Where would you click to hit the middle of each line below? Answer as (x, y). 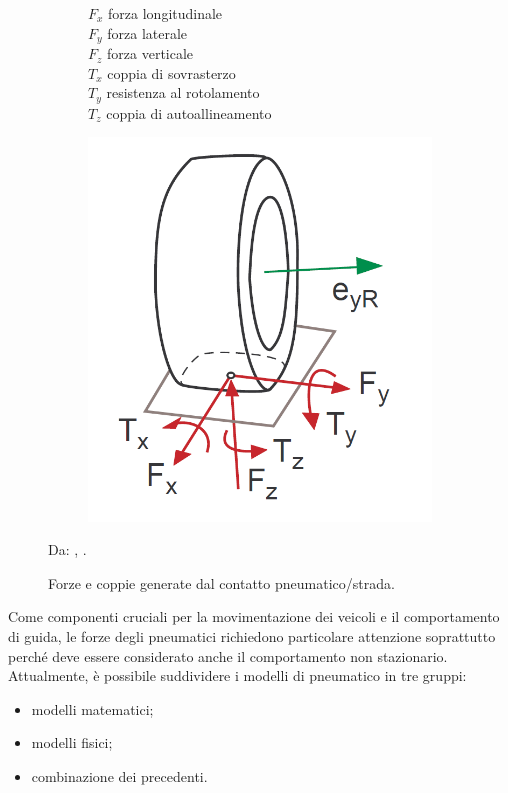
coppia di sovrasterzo (171, 72)
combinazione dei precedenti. (119, 776)
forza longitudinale (165, 13)
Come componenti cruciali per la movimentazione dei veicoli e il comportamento (254, 616)
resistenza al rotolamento (183, 92)
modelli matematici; (92, 708)
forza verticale (150, 53)
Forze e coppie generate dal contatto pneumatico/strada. (221, 582)
